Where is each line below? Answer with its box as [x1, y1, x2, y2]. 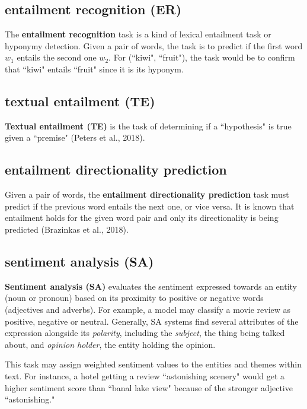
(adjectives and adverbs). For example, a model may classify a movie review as [5, 303, 291, 315]
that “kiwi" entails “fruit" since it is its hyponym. [5, 62, 184, 75]
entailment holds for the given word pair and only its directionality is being [5, 211, 279, 224]
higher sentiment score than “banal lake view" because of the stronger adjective [5, 381, 293, 394]
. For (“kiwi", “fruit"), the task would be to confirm [108, 51, 295, 64]
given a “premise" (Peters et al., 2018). [5, 131, 145, 144]
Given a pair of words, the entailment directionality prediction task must [5, 188, 289, 201]
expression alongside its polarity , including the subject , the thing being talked [5, 326, 285, 339]
